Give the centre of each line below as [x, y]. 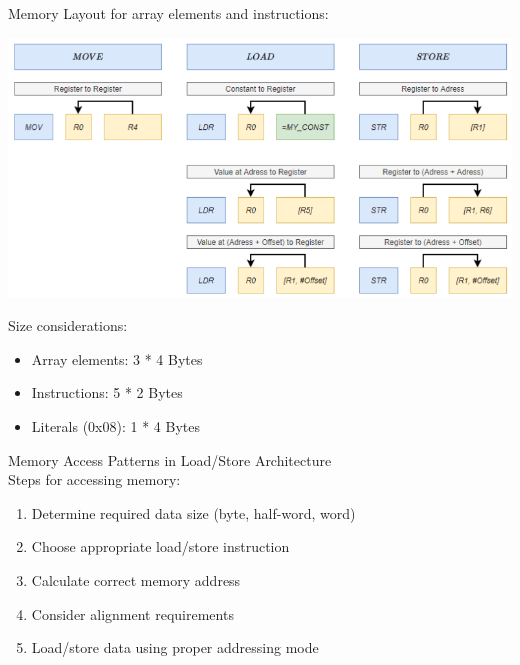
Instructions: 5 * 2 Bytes [107, 392]
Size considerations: [68, 325]
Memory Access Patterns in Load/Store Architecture [170, 459]
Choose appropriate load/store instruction [160, 546]
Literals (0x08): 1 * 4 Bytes [115, 426]
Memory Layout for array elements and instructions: [168, 13]
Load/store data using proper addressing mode [175, 647]
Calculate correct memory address [136, 580]
